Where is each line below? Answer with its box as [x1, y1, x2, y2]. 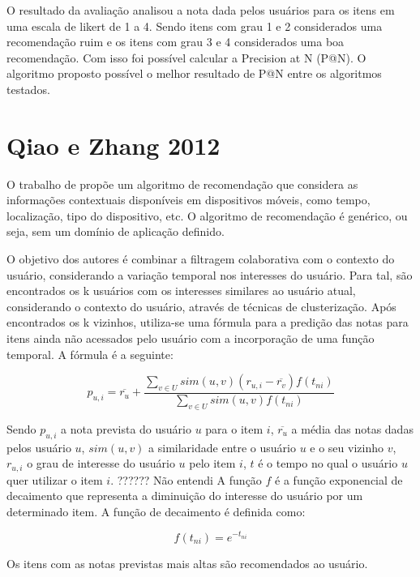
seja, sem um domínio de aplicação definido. [6, 223, 225, 240]
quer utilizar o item [6, 471, 103, 488]
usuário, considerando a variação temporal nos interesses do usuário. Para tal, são [6, 266, 413, 283]
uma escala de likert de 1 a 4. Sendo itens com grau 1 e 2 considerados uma [6, 17, 383, 34]
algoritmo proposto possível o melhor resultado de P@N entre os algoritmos [6, 65, 382, 82]
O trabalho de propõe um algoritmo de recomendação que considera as [6, 175, 358, 192]
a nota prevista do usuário [61, 420, 191, 437]
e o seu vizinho [310, 438, 384, 455]
